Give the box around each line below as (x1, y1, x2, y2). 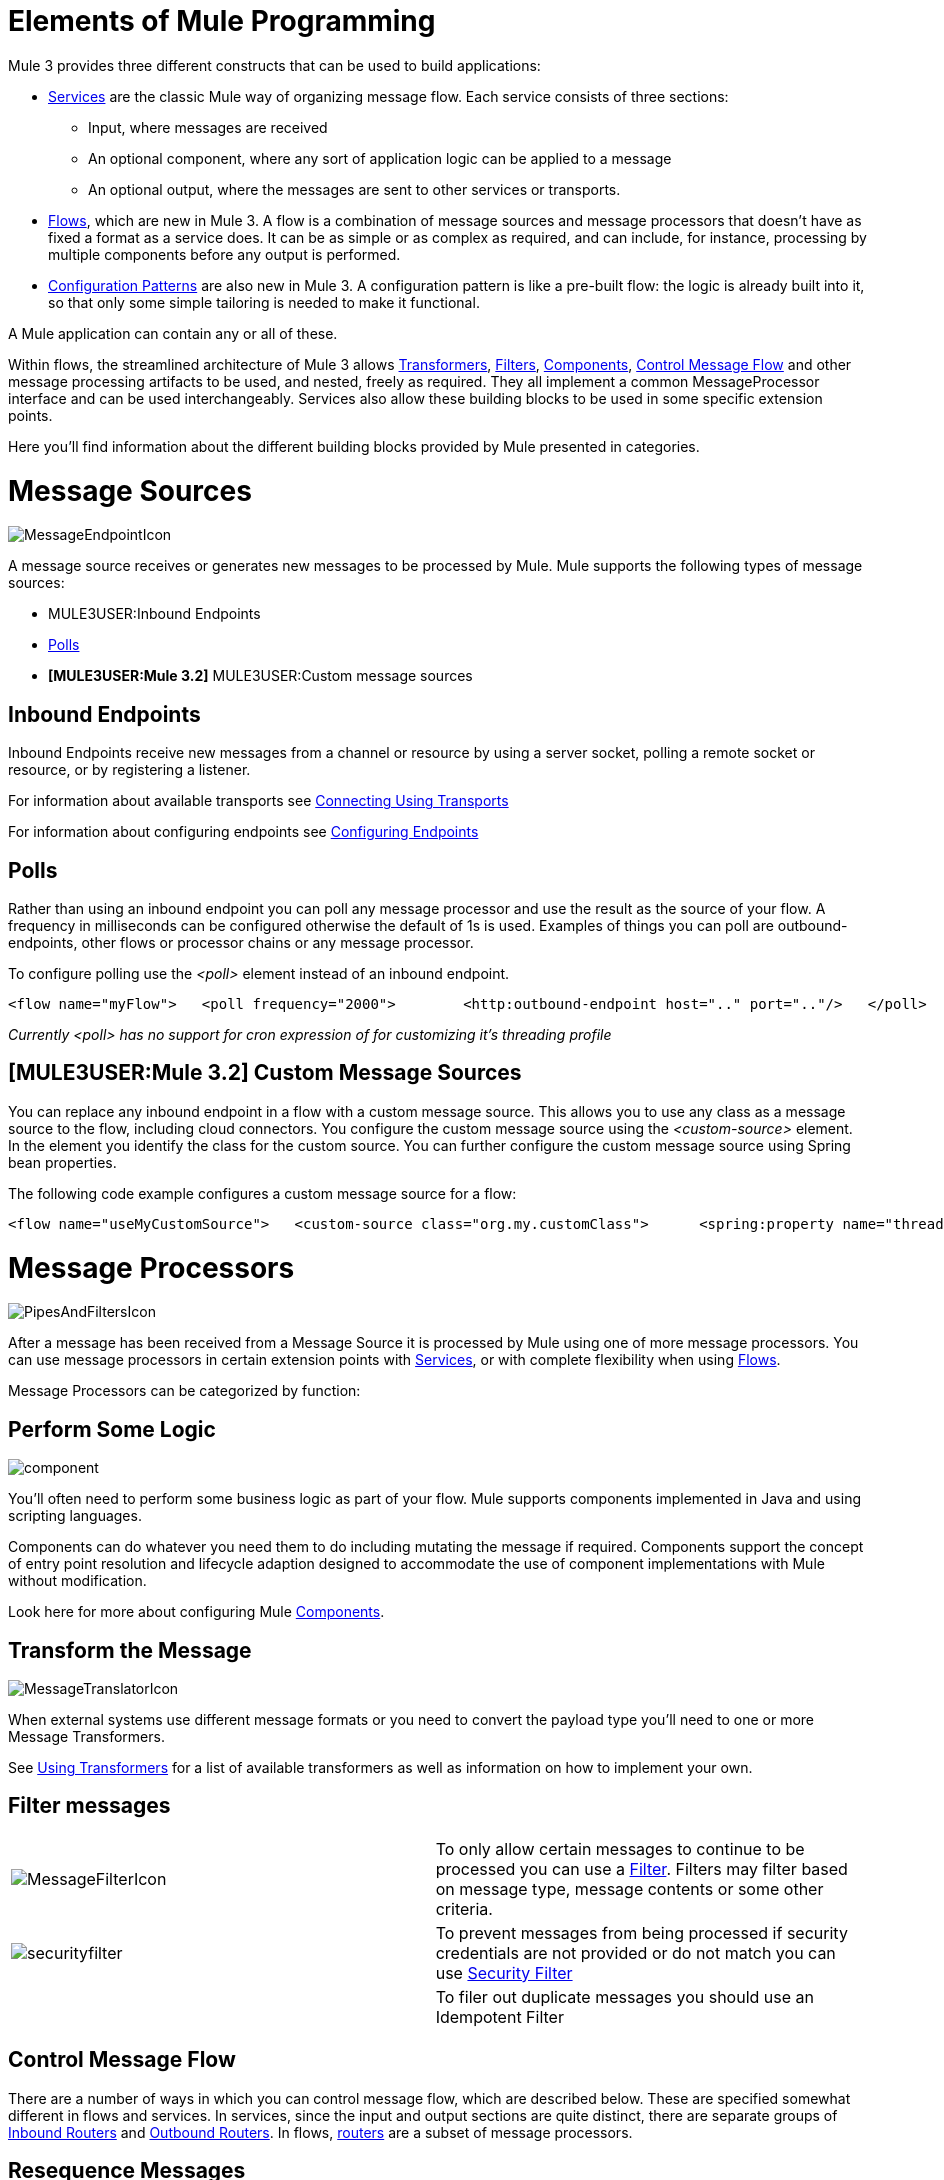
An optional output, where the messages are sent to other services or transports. (88, 180, 621, 198)
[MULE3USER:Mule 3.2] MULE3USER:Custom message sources (48, 667, 473, 685)
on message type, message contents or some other (435, 1878, 824, 1899)
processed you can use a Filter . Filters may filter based (435, 1858, 848, 1879)
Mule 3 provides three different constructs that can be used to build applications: (8, 56, 541, 74)
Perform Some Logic (8, 1416, 216, 1442)
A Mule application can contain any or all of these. (8, 324, 338, 342)
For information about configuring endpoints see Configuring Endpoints (8, 823, 479, 841)
